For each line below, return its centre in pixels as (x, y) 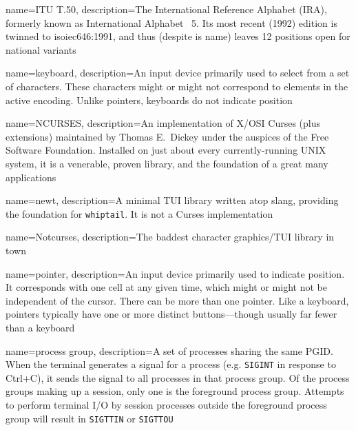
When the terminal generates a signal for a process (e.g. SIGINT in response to (171, 364)
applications (31, 177)
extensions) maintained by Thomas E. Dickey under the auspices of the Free (167, 136)
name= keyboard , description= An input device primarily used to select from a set (178, 73)
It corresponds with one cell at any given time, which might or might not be (166, 287)
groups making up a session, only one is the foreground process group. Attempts (175, 391)
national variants (41, 49)
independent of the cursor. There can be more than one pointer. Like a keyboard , (177, 300)
